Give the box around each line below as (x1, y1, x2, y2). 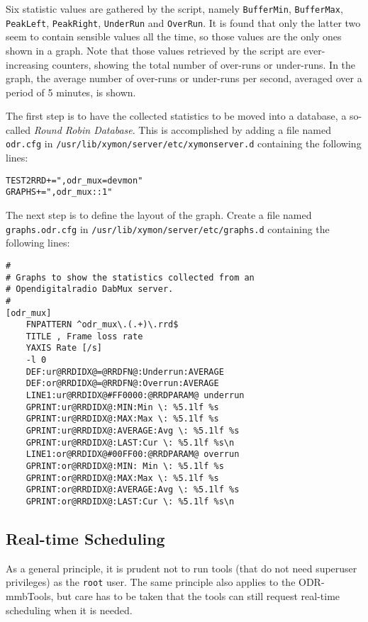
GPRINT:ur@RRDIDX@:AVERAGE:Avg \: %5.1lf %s (26, 426, 240, 436)
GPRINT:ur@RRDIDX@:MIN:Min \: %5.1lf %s (26, 402, 219, 412)
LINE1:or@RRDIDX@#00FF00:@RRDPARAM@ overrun (26, 449, 240, 460)
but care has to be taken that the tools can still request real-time (57, 589, 340, 604)
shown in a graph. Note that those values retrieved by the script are (6, 43, 301, 57)
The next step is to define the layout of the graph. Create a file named (6, 208, 312, 222)
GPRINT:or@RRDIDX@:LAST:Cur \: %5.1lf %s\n (26, 497, 235, 507)
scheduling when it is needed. (6, 602, 133, 617)
